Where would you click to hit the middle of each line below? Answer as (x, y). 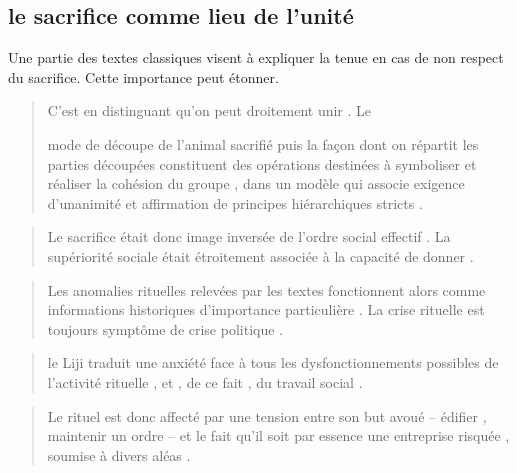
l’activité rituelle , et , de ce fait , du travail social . (205, 381)
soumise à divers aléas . (119, 454)
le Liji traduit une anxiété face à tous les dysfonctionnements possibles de (273, 362)
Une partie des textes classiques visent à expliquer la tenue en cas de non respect (256, 57)
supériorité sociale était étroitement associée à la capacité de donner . (260, 255)
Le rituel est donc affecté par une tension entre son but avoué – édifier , (267, 415)
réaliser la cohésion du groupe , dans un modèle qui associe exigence (256, 183)
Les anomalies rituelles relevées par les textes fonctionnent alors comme (266, 289)
